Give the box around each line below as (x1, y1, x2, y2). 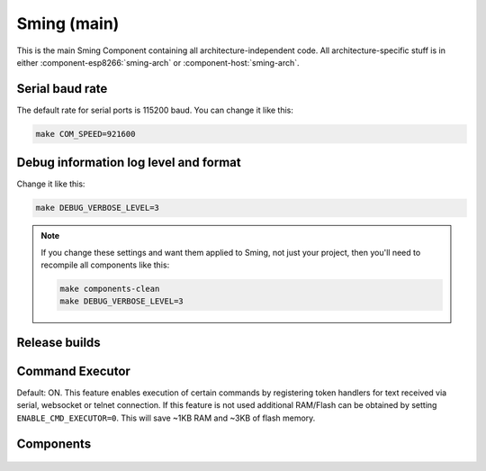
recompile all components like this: (40, 259, 170, 270)
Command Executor (16, 363, 130, 378)
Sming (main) (16, 14, 120, 33)
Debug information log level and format (16, 155, 242, 170)
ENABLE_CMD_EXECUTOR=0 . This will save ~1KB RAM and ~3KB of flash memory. (16, 412, 316, 423)
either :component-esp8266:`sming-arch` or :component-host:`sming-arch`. (16, 57, 301, 68)
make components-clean (59, 284, 160, 294)
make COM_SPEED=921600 (35, 129, 136, 139)
